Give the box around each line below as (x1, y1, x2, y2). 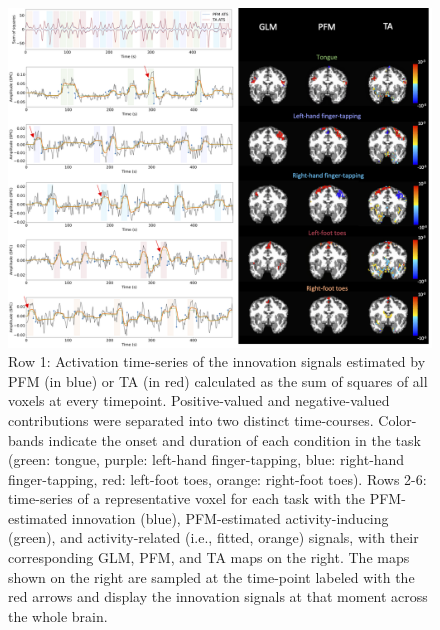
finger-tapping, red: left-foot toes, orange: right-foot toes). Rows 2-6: (8, 468, 427, 489)
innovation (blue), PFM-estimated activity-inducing (71, 507, 389, 528)
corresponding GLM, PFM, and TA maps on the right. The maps (8, 547, 410, 568)
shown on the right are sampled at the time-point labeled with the (8, 566, 415, 587)
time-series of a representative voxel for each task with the (8, 488, 366, 509)
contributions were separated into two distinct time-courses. (8, 409, 374, 430)
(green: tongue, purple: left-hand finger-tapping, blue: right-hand (8, 449, 405, 470)
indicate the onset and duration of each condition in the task (48, 429, 421, 450)
